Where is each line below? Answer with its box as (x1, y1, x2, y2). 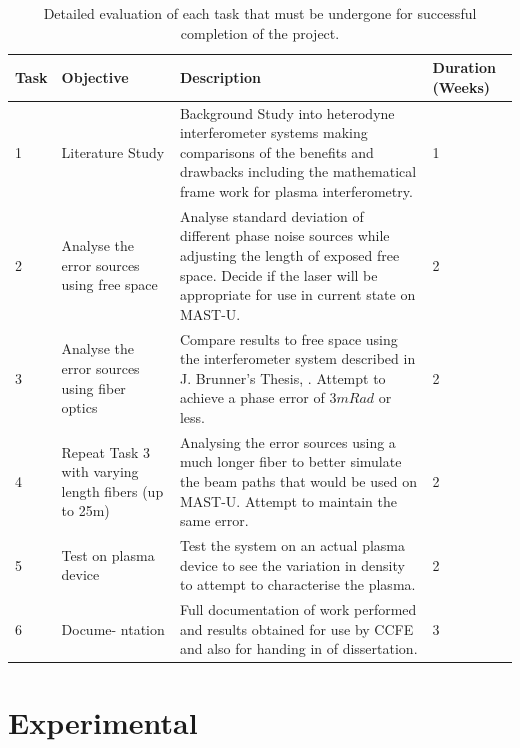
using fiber (61, 377, 126, 398)
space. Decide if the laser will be (179, 264, 378, 285)
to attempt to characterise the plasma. (179, 574, 416, 595)
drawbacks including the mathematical (179, 161, 417, 182)
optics (61, 397, 98, 418)
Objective (61, 66, 129, 87)
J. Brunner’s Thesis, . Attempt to (179, 367, 386, 388)
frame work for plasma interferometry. (179, 181, 413, 201)
